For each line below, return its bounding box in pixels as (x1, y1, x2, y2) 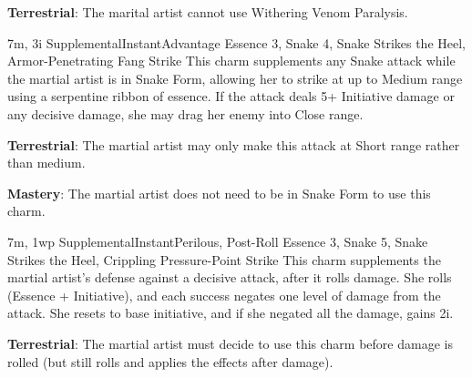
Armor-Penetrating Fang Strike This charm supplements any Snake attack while (7, 51, 456, 70)
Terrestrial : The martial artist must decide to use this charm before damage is (7, 333, 453, 352)
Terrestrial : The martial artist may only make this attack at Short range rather (7, 135, 460, 154)
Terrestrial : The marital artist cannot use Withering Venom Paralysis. (7, 3, 408, 21)
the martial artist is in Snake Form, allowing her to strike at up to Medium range (7, 68, 463, 87)
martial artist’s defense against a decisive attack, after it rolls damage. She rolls (7, 268, 452, 287)
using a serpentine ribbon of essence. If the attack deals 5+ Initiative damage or (7, 87, 455, 106)
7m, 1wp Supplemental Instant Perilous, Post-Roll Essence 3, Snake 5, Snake (7, 231, 428, 250)
